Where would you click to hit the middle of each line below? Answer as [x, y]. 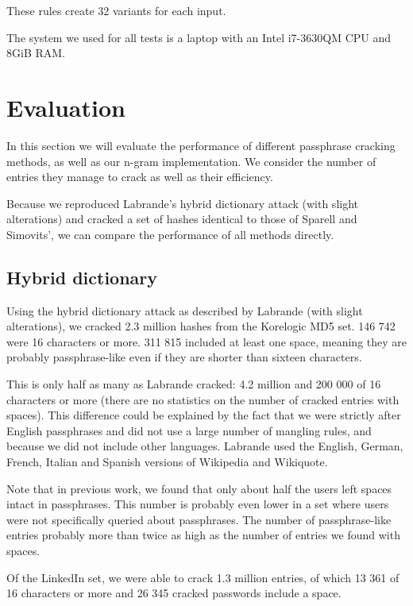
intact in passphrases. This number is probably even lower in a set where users [198, 504]
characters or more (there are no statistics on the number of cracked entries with [203, 399]
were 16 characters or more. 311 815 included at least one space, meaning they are [206, 341]
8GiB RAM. [36, 53]
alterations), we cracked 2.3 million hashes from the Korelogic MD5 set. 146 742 [201, 326]
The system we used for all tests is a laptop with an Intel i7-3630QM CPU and [199, 37]
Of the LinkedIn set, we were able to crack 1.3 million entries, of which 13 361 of [203, 577]
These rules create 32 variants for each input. [116, 10]
